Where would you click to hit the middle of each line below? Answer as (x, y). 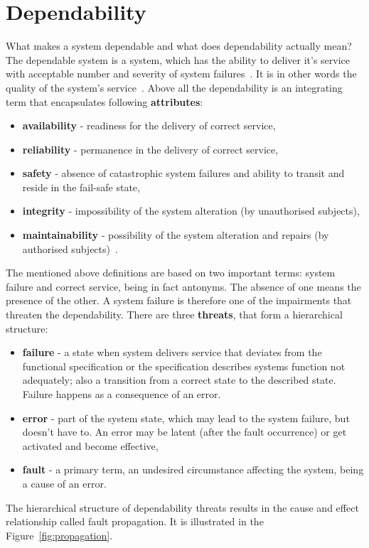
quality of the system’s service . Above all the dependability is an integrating (174, 87)
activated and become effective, (90, 445)
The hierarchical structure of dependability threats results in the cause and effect (182, 507)
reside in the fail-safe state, (81, 187)
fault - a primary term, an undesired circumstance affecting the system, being (193, 469)
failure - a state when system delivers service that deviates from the (172, 352)
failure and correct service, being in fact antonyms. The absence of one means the (183, 286)
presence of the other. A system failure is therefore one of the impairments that (179, 300)
